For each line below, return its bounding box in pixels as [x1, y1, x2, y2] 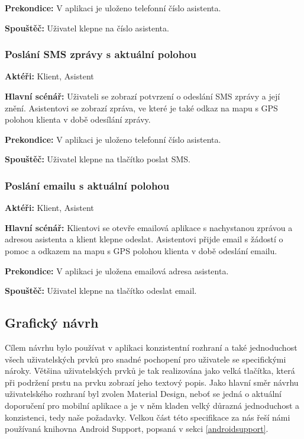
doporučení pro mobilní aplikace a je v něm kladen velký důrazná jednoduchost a [5, 399, 300, 411]
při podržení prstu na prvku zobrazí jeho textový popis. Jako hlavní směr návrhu [5, 376, 299, 388]
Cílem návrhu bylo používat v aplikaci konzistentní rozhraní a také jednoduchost [5, 341, 297, 353]
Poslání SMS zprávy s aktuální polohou [5, 47, 196, 62]
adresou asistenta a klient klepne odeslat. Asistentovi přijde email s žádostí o [5, 233, 283, 245]
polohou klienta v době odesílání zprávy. [5, 113, 151, 126]
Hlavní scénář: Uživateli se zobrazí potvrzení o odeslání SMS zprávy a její [5, 90, 280, 102]
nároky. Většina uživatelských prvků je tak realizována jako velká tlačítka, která [5, 364, 295, 377]
